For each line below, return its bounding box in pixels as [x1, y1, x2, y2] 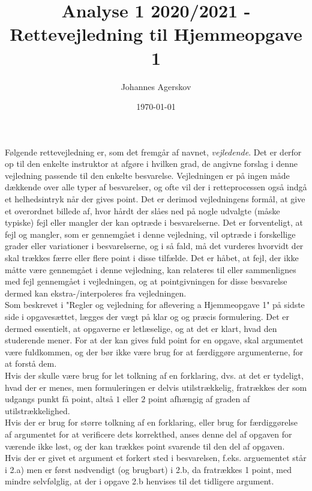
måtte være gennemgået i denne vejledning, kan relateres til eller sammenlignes [5, 263, 296, 276]
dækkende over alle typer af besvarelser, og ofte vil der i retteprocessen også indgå [5, 181, 307, 193]
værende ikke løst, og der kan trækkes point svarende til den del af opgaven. [5, 439, 285, 452]
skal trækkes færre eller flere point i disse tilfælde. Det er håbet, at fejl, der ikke [5, 252, 299, 264]
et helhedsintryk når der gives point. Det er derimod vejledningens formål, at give [5, 193, 305, 205]
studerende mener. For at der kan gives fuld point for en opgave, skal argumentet [5, 334, 304, 346]
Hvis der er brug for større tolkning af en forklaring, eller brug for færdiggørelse [5, 416, 298, 429]
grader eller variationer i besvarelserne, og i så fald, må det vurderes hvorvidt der [5, 239, 304, 252]
